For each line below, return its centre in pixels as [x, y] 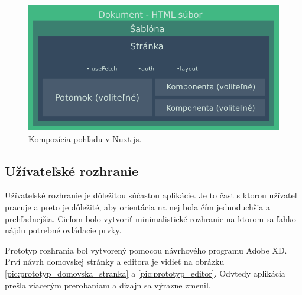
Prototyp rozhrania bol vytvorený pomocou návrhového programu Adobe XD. [146, 250]
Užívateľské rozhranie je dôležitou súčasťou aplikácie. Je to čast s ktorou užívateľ [151, 195]
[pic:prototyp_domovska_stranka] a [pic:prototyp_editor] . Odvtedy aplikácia [145, 273]
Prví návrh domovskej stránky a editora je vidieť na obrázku [115, 262]
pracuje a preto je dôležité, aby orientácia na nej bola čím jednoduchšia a [137, 206]
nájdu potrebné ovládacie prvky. [63, 230]
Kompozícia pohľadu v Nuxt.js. [85, 138]
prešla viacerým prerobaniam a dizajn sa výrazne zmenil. [108, 285]
